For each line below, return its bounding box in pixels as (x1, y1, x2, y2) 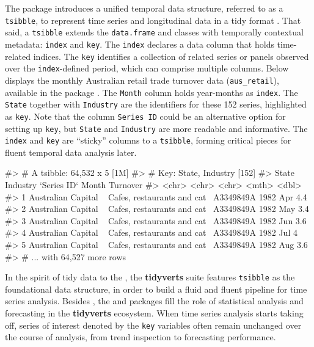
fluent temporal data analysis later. (5, 145, 137, 158)
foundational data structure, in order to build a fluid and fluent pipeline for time (5, 282, 307, 295)
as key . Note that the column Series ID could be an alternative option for (5, 109, 286, 122)
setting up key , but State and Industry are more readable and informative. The (5, 122, 308, 134)
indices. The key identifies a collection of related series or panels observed (33, 49, 309, 62)
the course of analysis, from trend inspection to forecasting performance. (5, 331, 276, 343)
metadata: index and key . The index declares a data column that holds (5, 37, 274, 50)
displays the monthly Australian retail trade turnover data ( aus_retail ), (5, 73, 279, 86)
